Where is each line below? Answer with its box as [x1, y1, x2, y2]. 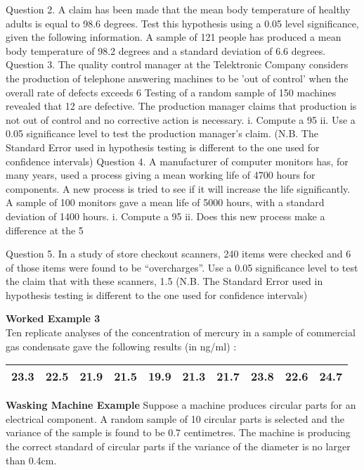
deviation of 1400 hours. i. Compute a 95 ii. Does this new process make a [6, 208, 325, 223]
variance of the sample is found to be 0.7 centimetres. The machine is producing [6, 425, 351, 440]
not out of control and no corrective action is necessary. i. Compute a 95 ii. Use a [6, 112, 356, 127]
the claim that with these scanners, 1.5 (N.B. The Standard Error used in [6, 274, 323, 288]
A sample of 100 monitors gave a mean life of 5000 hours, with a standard [6, 195, 325, 210]
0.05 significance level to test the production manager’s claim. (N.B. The [6, 126, 318, 141]
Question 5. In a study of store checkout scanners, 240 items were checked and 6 [6, 246, 351, 261]
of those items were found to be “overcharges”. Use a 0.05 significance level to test [6, 260, 358, 274]
